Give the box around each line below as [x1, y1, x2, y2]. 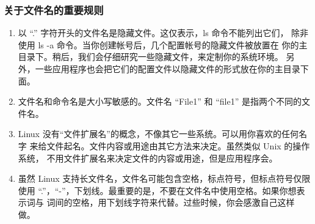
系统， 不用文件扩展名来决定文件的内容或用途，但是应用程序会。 [18, 151, 278, 164]
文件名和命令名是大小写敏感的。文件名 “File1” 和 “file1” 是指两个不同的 [18, 95, 302, 108]
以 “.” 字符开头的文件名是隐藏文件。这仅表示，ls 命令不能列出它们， [18, 26, 289, 39]
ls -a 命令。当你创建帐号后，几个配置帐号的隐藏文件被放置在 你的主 [38, 38, 308, 51]
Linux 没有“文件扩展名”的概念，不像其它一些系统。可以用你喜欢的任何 [18, 127, 299, 140]
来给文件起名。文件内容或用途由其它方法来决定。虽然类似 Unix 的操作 [29, 139, 310, 152]
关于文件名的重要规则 [4, 2, 104, 17]
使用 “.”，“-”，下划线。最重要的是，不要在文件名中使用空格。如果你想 [18, 184, 297, 196]
